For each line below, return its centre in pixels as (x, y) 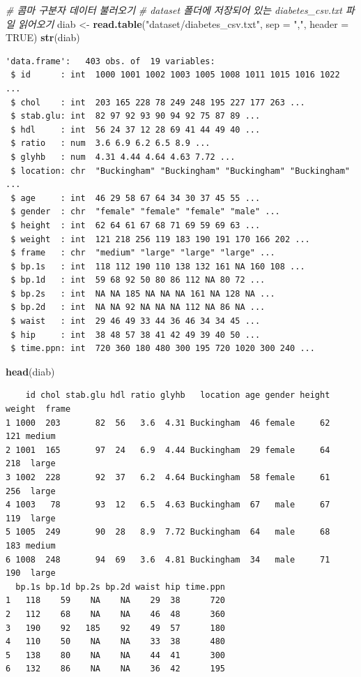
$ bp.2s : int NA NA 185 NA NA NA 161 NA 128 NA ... (143, 293)
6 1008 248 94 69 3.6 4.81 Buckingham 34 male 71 (168, 559)
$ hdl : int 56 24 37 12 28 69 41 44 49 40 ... (136, 129)
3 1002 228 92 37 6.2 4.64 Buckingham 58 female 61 (168, 477)
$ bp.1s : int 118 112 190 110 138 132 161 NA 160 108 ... (158, 266)
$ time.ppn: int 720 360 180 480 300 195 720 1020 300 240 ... (163, 349)
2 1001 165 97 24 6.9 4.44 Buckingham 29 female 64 (168, 450)
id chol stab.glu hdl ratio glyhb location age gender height (178, 395)
